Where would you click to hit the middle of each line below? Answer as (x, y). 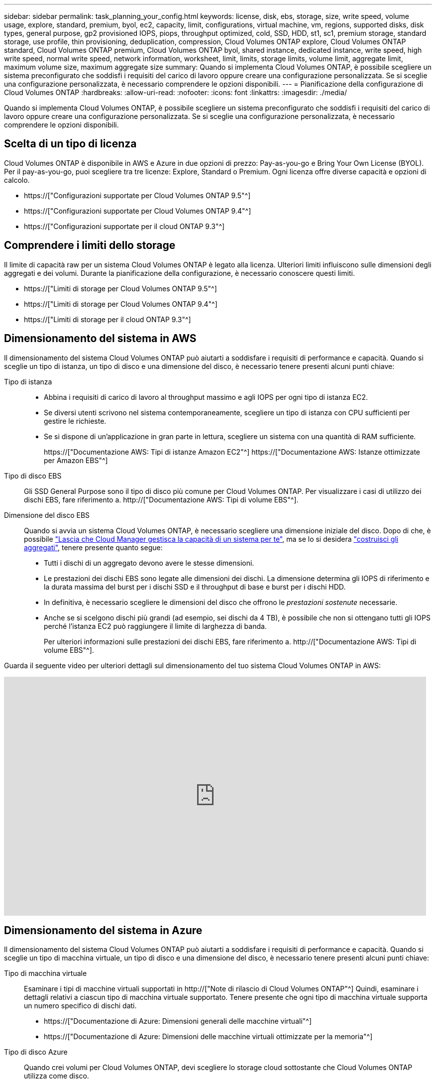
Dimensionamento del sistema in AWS (100, 339)
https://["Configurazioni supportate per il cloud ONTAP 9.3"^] (124, 226)
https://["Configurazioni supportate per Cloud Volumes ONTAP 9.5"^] (137, 195)
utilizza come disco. (56, 1076)
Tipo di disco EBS (33, 476)
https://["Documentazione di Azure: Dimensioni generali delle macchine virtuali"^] (178, 1021)
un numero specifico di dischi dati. (80, 1006)
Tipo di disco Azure (36, 1052)
